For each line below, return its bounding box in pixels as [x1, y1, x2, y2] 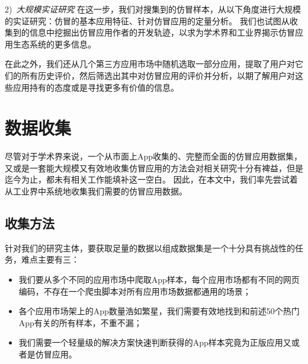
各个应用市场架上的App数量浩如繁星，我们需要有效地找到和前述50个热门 [18, 305, 300, 317]
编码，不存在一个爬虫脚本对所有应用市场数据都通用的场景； [18, 285, 251, 297]
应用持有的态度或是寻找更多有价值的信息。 [12, 81, 179, 93]
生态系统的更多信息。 [12, 37, 96, 50]
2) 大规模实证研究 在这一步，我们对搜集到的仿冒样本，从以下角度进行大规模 [5, 3, 301, 15]
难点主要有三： [21, 253, 79, 266]
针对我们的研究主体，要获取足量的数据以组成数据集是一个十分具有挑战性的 [5, 241, 295, 254]
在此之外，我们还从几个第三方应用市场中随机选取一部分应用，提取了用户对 [5, 58, 295, 70]
